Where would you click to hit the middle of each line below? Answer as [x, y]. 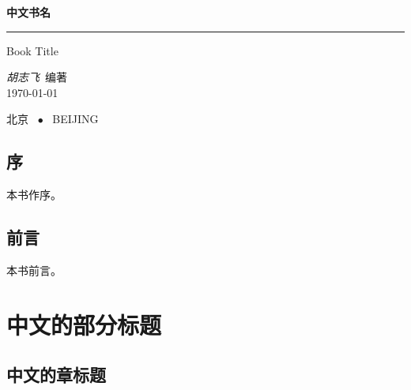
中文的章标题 [56, 375]
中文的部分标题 [84, 324]
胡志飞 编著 [37, 77]
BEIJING [75, 119]
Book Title [32, 50]
